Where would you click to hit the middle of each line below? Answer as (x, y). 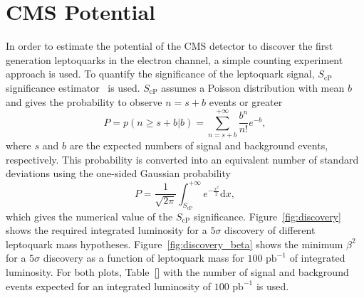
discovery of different (270, 230)
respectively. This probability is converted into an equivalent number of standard (182, 159)
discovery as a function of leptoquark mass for (144, 258)
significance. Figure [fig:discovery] (267, 216)
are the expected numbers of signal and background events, (199, 145)
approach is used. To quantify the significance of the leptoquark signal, (160, 74)
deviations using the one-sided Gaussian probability (118, 173)
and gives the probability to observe (84, 101)
